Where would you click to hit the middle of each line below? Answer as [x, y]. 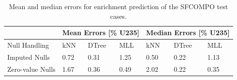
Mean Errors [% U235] [101, 33]
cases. [118, 16]
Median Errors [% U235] [188, 33]
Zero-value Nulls [31, 69]
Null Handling [28, 45]
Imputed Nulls [29, 57]
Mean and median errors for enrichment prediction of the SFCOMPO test [118, 6]
